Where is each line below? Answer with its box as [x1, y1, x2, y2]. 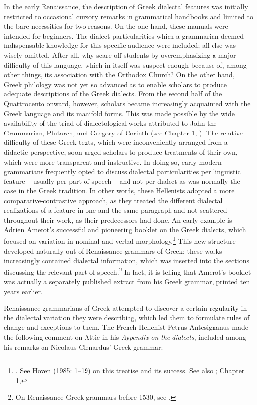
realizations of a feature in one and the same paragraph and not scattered [4, 205, 227, 215]
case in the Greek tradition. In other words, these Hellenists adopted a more [4, 185, 235, 196]
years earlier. [4, 286, 43, 296]
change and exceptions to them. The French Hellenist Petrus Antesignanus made [4, 322, 248, 332]
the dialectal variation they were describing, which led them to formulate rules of [4, 312, 250, 322]
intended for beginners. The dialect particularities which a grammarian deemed [4, 30, 244, 41]
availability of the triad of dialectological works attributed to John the [4, 118, 217, 128]
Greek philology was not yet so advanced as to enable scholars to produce [4, 79, 227, 89]
